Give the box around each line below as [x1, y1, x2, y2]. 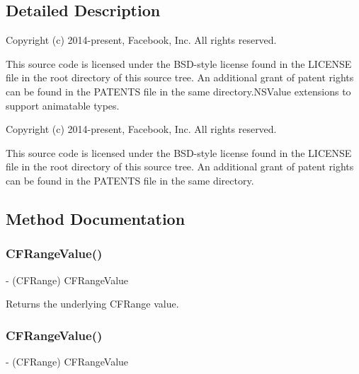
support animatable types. [6, 98, 120, 112]
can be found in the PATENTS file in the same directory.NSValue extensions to [6, 83, 351, 98]
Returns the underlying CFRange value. [6, 296, 179, 311]
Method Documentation [6, 207, 186, 229]
